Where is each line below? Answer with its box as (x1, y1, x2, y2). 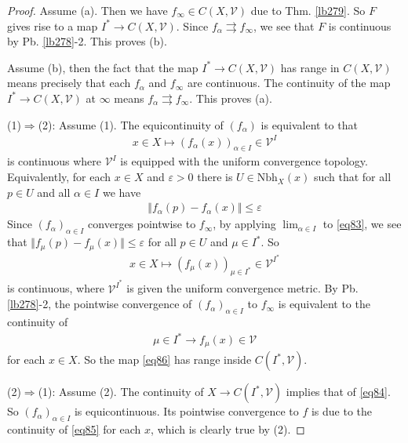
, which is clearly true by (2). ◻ (151, 421, 305, 438)
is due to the (311, 403, 373, 419)
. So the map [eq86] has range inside (77, 351, 252, 368)
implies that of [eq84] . (286, 383, 391, 400)
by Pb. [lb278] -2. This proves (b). (7, 33, 167, 49)
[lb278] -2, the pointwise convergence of (7, 296, 192, 312)
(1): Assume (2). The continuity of (38, 383, 204, 400)
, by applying (213, 216, 276, 232)
